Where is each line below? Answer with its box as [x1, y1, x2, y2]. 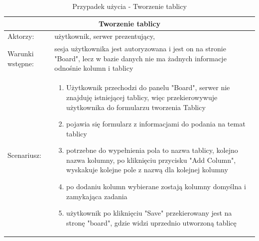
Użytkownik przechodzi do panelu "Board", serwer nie [66, 82, 230, 93]
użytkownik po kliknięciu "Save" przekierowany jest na [66, 208, 232, 218]
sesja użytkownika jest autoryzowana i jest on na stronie [54, 43, 226, 54]
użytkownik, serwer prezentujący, [54, 31, 155, 41]
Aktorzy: [7, 31, 34, 41]
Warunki [7, 48, 34, 59]
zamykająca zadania [66, 191, 128, 201]
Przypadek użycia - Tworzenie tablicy [72, 1, 187, 11]
